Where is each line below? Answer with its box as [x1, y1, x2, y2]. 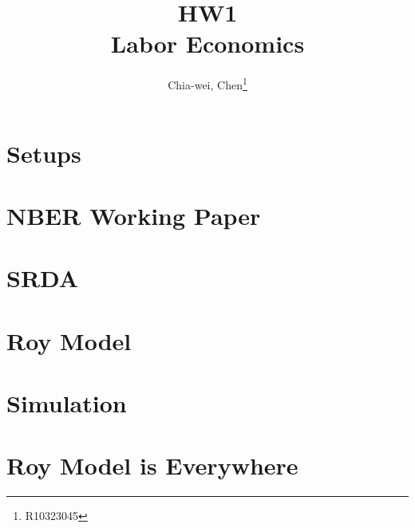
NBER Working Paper [6, 199, 261, 231]
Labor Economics [110, 27, 305, 60]
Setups [6, 136, 81, 169]
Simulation [6, 387, 127, 420]
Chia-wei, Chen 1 [168, 74, 247, 93]
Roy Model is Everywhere [6, 449, 298, 482]
